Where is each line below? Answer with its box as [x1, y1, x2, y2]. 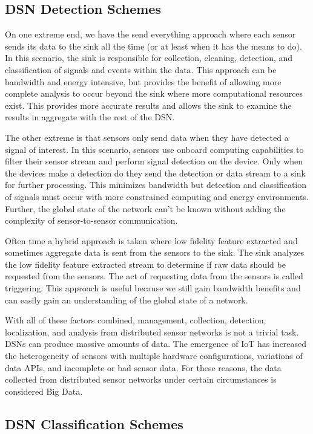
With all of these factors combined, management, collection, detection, [5, 314, 266, 326]
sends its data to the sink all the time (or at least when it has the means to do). [5, 39, 302, 52]
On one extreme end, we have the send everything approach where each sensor [5, 28, 296, 40]
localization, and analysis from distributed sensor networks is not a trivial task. [5, 325, 299, 338]
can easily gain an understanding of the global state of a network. [5, 293, 248, 306]
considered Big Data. [5, 384, 83, 397]
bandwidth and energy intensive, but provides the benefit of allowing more [5, 75, 282, 88]
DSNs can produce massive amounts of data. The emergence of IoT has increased [5, 337, 307, 350]
